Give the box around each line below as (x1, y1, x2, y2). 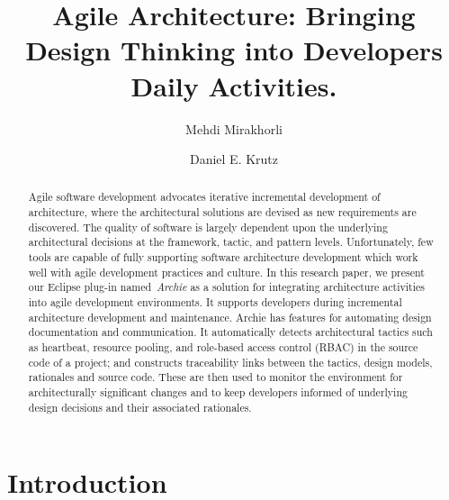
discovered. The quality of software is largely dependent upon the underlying (28, 219, 388, 234)
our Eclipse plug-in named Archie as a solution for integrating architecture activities (28, 279, 425, 295)
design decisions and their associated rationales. (28, 399, 252, 414)
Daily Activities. (130, 67, 337, 104)
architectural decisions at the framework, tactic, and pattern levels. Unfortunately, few (28, 234, 434, 250)
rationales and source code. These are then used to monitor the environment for (28, 369, 403, 385)
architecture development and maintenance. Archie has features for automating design (28, 309, 432, 324)
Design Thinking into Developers (25, 32, 443, 68)
